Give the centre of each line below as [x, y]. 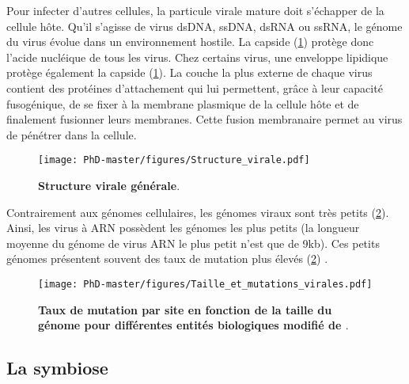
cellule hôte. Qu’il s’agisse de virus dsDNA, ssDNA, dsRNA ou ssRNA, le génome [204, 26]
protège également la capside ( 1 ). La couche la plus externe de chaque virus [189, 72]
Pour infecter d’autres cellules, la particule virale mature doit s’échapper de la [195, 10]
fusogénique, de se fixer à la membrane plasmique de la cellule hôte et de [183, 103]
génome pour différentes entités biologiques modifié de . [193, 325]
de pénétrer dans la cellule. [72, 134]
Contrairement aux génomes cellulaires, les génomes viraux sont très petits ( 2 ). [198, 212]
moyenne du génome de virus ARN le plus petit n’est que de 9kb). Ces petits [193, 243]
